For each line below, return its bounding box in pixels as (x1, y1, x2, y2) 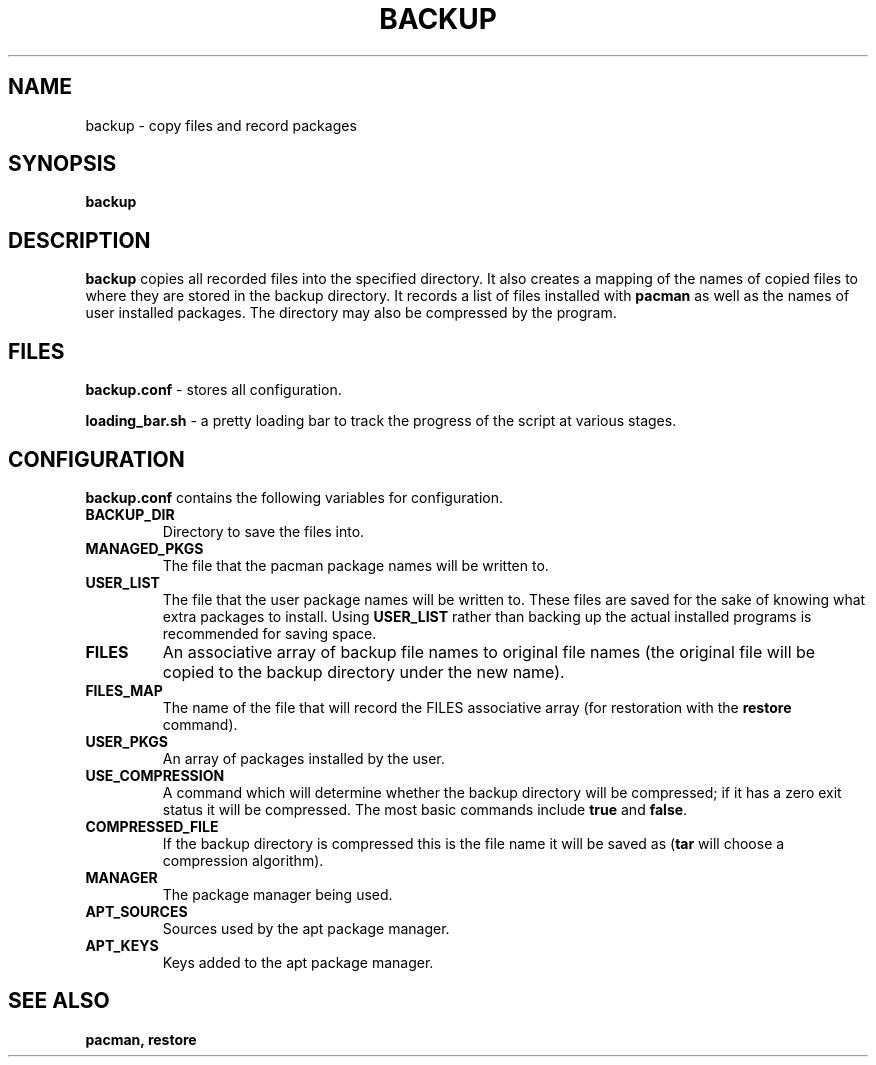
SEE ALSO (8, 988, 110, 1014)
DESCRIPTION (8, 227, 151, 253)
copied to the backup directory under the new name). (162, 661, 565, 682)
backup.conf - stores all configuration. (85, 381, 342, 399)
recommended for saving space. (162, 624, 377, 642)
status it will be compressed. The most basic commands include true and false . (162, 800, 688, 818)
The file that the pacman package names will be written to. (162, 556, 549, 574)
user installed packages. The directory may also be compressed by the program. (85, 304, 617, 322)
